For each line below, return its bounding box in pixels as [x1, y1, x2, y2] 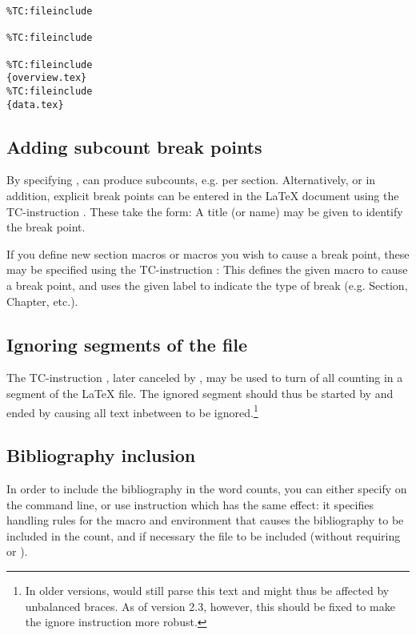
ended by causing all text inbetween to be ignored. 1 [6, 401, 258, 420]
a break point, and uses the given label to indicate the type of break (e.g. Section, [6, 277, 408, 294]
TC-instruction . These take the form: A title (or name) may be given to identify [6, 203, 403, 219]
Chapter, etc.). [6, 292, 78, 309]
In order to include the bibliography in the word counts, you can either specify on [6, 480, 407, 497]
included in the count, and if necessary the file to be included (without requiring [6, 527, 401, 544]
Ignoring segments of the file [6, 332, 248, 356]
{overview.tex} [6, 72, 87, 84]
